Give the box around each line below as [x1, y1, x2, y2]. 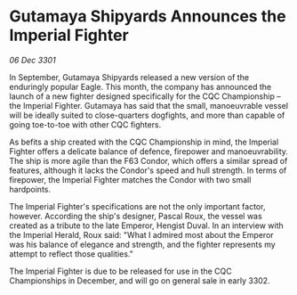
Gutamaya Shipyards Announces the [9, 6, 286, 27]
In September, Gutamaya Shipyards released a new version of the [9, 71, 250, 82]
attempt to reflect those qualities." [9, 248, 133, 259]
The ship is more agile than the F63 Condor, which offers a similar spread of [9, 155, 288, 166]
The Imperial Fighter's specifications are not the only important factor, [9, 201, 266, 211]
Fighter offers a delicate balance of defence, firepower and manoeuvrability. [9, 145, 289, 157]
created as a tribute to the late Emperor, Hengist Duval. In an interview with [9, 220, 285, 231]
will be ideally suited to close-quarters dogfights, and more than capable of [9, 110, 285, 120]
